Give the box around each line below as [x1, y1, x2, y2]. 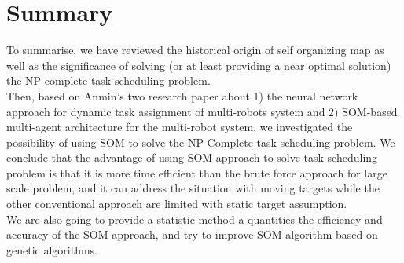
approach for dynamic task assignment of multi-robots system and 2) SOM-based [6, 103, 398, 119]
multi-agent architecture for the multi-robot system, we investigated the [6, 119, 353, 135]
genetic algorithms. [6, 241, 98, 258]
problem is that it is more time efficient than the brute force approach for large [6, 164, 387, 181]
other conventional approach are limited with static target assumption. [6, 195, 347, 212]
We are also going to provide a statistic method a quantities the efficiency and [6, 210, 383, 227]
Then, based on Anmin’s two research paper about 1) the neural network [6, 87, 358, 104]
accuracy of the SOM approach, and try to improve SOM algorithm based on [6, 226, 378, 243]
